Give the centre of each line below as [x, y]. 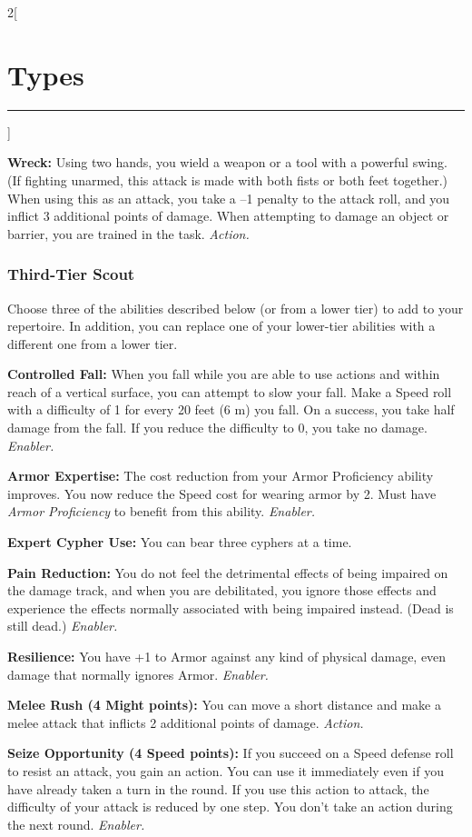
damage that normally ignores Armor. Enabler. [138, 674]
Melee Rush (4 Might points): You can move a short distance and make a [224, 705]
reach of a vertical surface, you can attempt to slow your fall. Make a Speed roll [230, 391]
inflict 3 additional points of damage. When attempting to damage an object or [228, 216]
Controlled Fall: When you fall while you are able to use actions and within [224, 374]
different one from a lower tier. [93, 343]
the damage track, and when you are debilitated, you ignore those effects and [222, 590]
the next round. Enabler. [76, 824]
